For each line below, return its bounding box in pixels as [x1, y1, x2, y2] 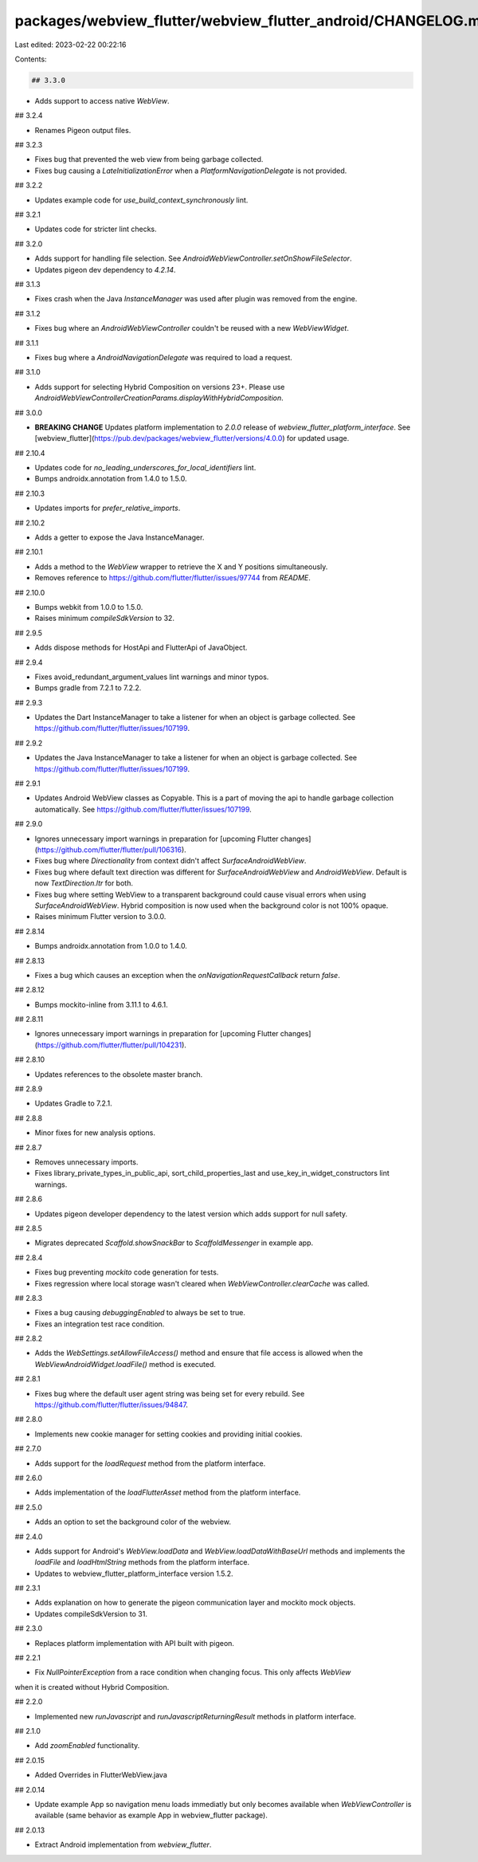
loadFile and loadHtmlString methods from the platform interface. [34, 1558, 250, 1567]
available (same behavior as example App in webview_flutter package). [34, 1810, 268, 1821]
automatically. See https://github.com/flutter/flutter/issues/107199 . [34, 804, 253, 814]
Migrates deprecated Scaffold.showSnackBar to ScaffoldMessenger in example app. [34, 1238, 314, 1247]
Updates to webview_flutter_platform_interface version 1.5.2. [34, 1569, 233, 1578]
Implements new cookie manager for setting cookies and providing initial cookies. [34, 1429, 303, 1439]
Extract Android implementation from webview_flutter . [34, 1840, 212, 1849]
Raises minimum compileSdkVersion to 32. [34, 614, 175, 623]
